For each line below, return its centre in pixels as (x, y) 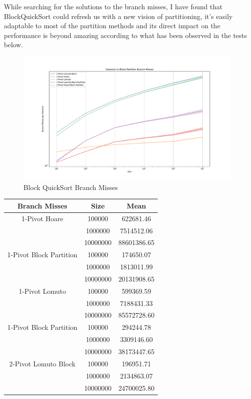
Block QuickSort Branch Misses (71, 187)
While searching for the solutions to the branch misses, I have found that (113, 6)
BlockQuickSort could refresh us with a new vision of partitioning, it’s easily (118, 16)
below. (13, 45)
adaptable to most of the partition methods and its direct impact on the (112, 26)
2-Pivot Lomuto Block (42, 363)
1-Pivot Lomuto (42, 291)
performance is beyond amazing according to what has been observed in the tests (125, 35)
